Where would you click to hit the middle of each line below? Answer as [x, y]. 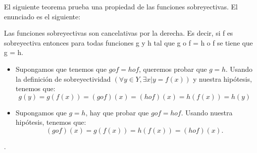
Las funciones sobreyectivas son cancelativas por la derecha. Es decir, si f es [119, 33]
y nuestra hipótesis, [222, 78]
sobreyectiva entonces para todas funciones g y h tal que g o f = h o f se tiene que [128, 42]
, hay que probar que [117, 112]
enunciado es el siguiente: [42, 16]
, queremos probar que [173, 69]
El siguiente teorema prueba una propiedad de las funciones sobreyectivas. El [121, 6]
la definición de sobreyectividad [63, 78]
